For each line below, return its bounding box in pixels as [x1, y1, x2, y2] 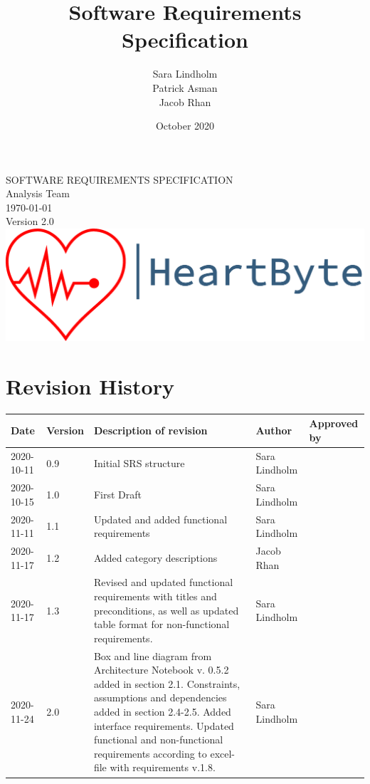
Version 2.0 [6, 214, 54, 229]
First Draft [93, 486, 142, 501]
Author [255, 423, 292, 438]
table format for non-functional [93, 617, 230, 632]
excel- [210, 746, 236, 761]
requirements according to [93, 746, 207, 761]
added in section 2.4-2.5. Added [93, 704, 231, 719]
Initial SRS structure [93, 455, 185, 470]
